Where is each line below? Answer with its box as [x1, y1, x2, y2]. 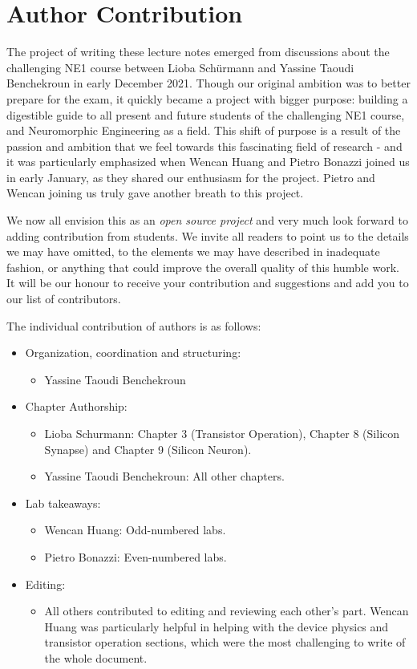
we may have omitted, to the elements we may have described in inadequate [6, 243, 380, 260]
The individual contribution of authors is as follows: [6, 317, 261, 334]
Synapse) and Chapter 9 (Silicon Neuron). [44, 440, 252, 457]
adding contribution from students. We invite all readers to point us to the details [6, 227, 409, 244]
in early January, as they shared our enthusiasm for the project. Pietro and [6, 168, 375, 185]
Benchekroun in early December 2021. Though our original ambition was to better [6, 75, 411, 91]
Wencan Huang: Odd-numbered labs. [44, 521, 226, 538]
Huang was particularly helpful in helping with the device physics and [44, 618, 389, 635]
